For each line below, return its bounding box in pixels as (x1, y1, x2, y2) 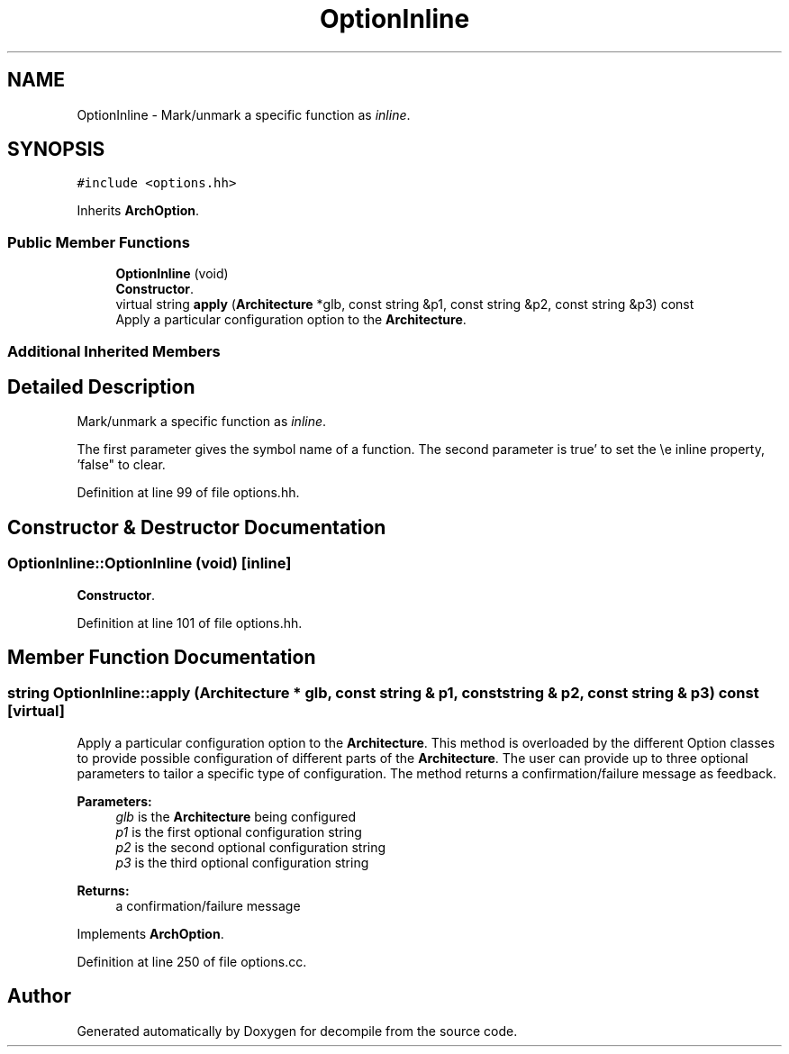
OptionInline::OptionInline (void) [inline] (7, 554, 292, 573)
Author (7, 985, 71, 1008)
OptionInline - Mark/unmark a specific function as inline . (77, 106, 411, 123)
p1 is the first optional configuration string (115, 823, 362, 840)
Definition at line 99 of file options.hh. (77, 485, 300, 501)
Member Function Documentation (7, 646, 316, 669)
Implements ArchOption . (77, 925, 224, 941)
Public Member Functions (7, 232, 190, 251)
